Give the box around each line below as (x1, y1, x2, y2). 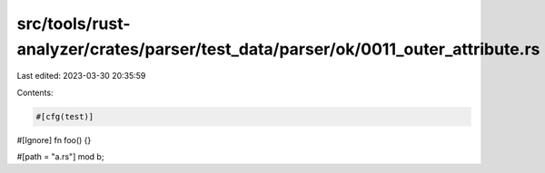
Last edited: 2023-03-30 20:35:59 (16, 71, 146, 82)
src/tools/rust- (16, 14, 131, 34)
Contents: (16, 87, 54, 98)
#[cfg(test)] (35, 111, 94, 121)
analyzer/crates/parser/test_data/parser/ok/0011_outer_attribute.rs (16, 39, 540, 59)
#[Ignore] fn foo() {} (16, 134, 92, 145)
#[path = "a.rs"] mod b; (16, 151, 104, 162)
